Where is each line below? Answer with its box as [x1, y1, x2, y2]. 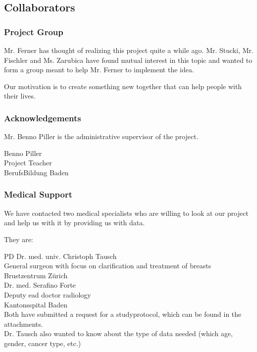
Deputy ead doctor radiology [4, 289, 91, 300]
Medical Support [4, 188, 72, 201]
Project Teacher [4, 157, 52, 168]
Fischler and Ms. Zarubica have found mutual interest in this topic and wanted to [4, 54, 253, 65]
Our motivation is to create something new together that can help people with [4, 81, 242, 91]
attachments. [4, 318, 43, 329]
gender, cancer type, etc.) [4, 338, 81, 348]
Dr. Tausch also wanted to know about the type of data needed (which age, [4, 328, 233, 339]
